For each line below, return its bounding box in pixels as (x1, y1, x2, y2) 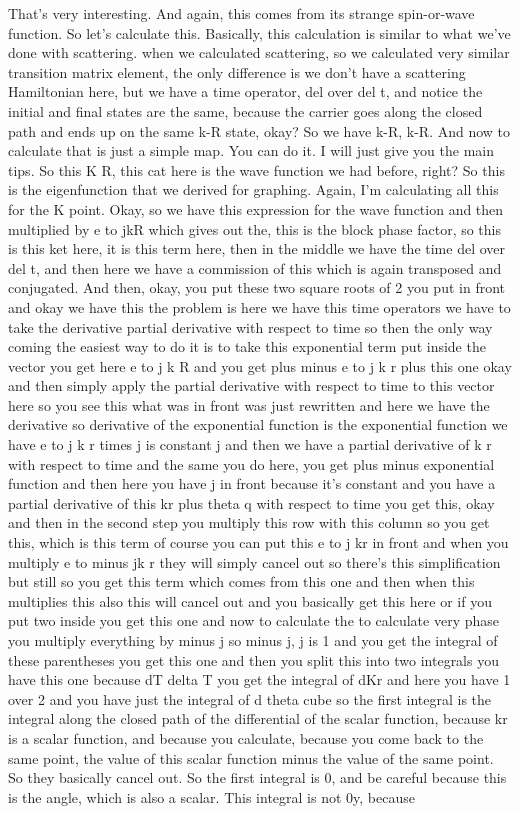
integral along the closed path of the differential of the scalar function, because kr (8, 708, 508, 729)
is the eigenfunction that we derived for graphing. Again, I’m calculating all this (8, 179, 499, 200)
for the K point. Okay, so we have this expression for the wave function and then (8, 198, 504, 219)
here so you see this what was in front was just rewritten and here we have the (8, 394, 490, 415)
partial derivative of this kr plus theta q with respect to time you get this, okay (8, 492, 495, 513)
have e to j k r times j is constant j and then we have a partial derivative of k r (8, 434, 492, 455)
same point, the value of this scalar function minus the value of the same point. (8, 747, 494, 768)
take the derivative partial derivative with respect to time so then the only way (8, 316, 493, 337)
